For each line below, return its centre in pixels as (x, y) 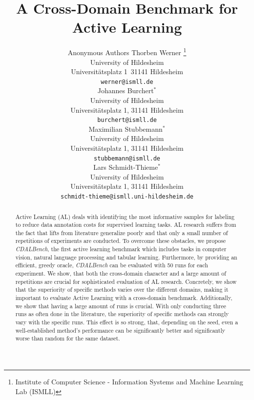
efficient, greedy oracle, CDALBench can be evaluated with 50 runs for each (112, 265)
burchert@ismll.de (127, 120)
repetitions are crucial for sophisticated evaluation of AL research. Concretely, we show (126, 281)
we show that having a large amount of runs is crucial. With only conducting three (121, 306)
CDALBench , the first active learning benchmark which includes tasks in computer (121, 249)
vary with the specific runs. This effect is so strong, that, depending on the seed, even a (127, 322)
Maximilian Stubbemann (126, 129)
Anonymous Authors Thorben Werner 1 (127, 51)
